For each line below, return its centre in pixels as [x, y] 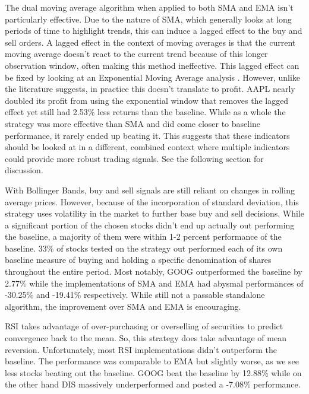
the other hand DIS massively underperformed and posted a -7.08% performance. [153, 384]
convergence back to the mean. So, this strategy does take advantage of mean [146, 338]
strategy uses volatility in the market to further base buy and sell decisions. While [154, 213]
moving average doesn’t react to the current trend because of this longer [136, 54]
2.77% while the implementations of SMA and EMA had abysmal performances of [154, 283]
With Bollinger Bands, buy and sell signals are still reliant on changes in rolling [150, 190]
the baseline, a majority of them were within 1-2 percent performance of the [143, 236]
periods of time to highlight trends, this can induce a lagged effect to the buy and [154, 31]
